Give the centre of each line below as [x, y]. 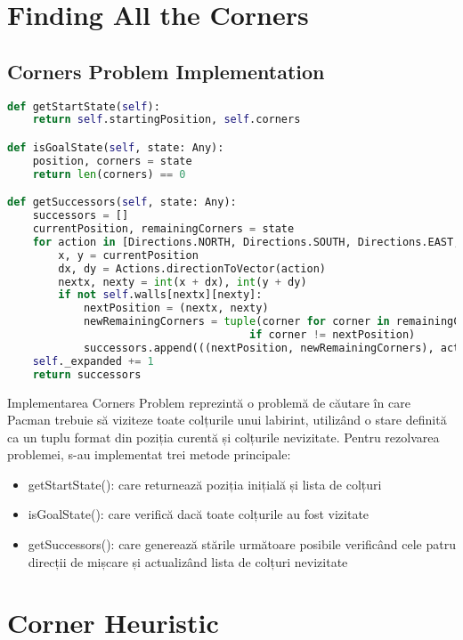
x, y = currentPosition [128, 255]
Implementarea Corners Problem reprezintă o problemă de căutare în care [209, 402]
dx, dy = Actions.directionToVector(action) [192, 268]
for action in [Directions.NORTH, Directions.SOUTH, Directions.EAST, [246, 242]
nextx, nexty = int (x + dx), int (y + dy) [183, 282]
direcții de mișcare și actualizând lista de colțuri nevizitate [188, 561]
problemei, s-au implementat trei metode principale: [149, 454]
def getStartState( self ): [84, 106]
